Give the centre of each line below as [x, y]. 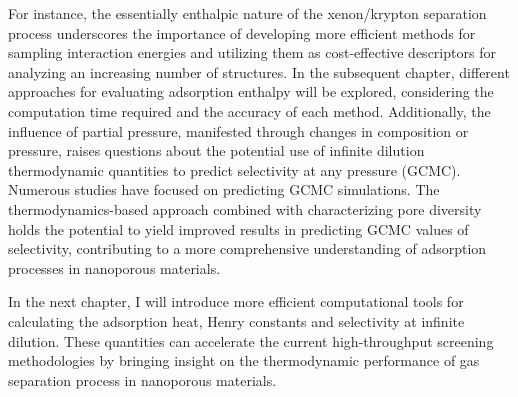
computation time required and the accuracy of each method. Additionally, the [249, 110]
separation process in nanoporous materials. [142, 379]
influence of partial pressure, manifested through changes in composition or [238, 130]
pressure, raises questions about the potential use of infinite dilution [216, 150]
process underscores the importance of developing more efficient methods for [242, 32]
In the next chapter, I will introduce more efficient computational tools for [236, 301]
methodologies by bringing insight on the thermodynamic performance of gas [244, 360]
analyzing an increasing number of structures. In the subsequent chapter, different [259, 71]
